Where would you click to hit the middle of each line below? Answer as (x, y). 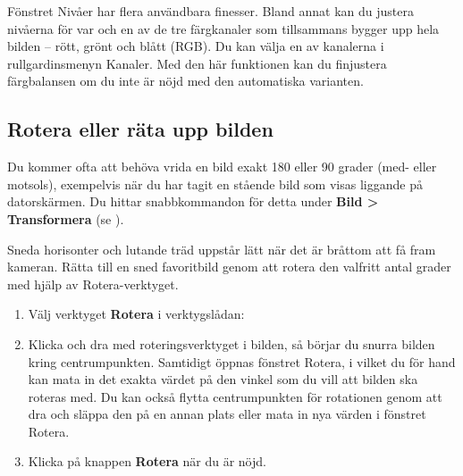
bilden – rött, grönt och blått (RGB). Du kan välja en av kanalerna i (196, 46)
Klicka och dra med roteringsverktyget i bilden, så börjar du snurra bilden (231, 343)
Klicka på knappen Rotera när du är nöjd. (147, 461)
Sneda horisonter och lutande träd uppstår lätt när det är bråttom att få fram (222, 249)
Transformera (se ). (66, 218)
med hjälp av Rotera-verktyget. (93, 284)
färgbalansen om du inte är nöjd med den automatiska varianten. (185, 81)
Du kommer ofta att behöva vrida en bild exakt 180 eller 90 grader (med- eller (222, 167)
